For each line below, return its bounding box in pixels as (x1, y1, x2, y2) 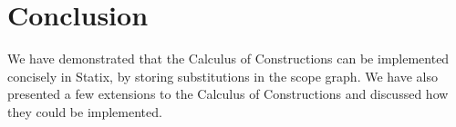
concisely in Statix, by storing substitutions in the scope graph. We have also (7, 66, 438, 85)
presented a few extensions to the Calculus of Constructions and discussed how (7, 84, 449, 103)
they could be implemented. (7, 102, 162, 121)
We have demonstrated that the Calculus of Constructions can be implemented (7, 49, 450, 68)
